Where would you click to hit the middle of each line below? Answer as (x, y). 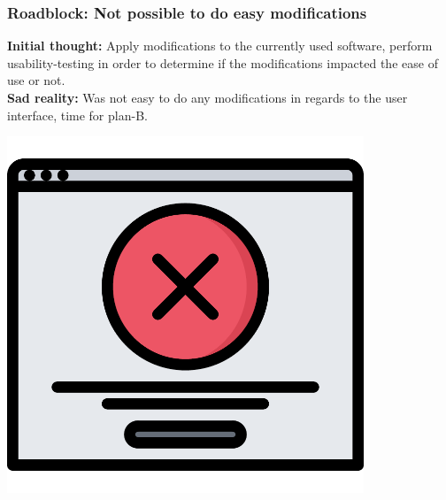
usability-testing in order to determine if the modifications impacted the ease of (223, 62)
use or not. (36, 80)
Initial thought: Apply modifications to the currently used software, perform (220, 46)
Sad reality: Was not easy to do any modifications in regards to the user (208, 97)
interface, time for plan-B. (77, 115)
